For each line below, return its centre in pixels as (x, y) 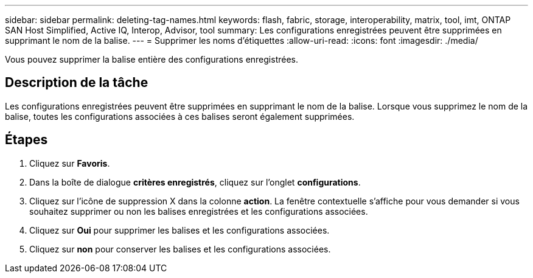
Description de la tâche (77, 83)
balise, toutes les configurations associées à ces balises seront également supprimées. (180, 116)
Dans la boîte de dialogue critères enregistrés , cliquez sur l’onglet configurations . (195, 182)
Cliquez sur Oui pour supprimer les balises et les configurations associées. (179, 230)
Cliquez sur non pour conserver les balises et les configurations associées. (180, 249)
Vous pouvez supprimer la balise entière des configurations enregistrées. (152, 59)
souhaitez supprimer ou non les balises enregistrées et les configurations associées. (199, 211)
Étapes (26, 140)
